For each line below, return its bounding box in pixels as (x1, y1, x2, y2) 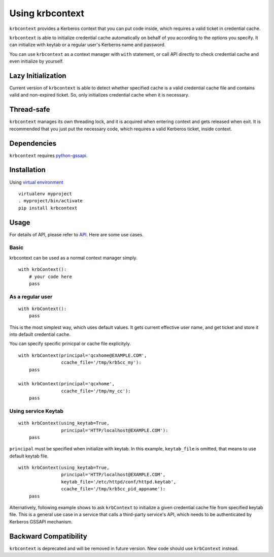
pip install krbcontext (18, 205, 78, 211)
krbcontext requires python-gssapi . (9, 152, 88, 159)
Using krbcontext (9, 8, 85, 19)
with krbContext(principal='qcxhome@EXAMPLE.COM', (18, 352, 147, 358)
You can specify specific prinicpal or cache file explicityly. (9, 341, 131, 347)
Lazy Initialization (9, 71, 66, 80)
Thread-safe (9, 105, 50, 114)
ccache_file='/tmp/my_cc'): (61, 388, 131, 394)
